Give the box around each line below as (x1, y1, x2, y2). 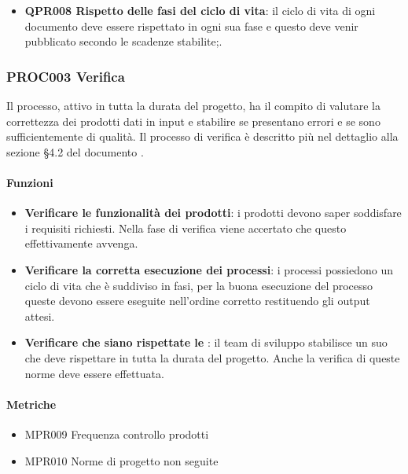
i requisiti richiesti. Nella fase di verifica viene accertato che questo (24, 219, 347, 236)
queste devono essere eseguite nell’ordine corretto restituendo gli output (24, 292, 370, 309)
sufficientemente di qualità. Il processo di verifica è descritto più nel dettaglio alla (6, 128, 399, 145)
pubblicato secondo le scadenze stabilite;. (24, 33, 222, 50)
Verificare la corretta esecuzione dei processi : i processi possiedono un (24, 261, 394, 277)
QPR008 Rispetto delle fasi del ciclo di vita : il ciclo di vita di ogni (24, 2, 376, 18)
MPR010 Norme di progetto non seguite (24, 452, 219, 468)
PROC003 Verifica (6, 66, 125, 86)
